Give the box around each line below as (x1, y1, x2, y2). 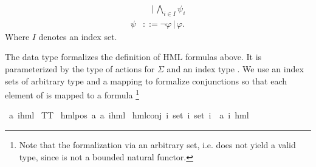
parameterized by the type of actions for (5, 63, 155, 75)
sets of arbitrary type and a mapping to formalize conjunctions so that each (5, 74, 287, 87)
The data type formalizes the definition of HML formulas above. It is (5, 50, 262, 63)
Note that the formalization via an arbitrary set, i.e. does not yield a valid (19, 138, 296, 151)
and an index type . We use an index (167, 63, 304, 75)
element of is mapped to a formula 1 (5, 87, 139, 101)
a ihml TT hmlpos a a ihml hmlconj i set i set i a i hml (9, 109, 249, 121)
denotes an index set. (38, 30, 117, 43)
